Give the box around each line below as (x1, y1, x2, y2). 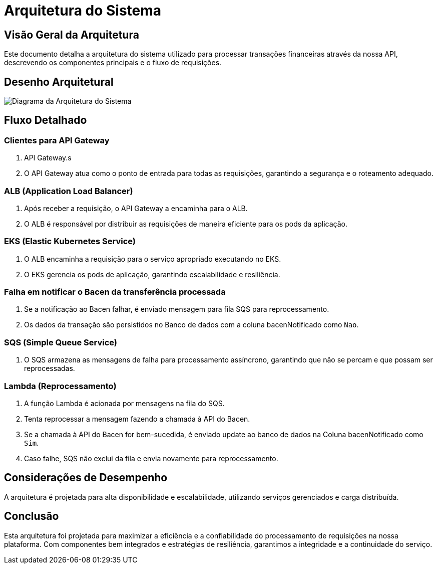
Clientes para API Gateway (4, 135, 110, 145)
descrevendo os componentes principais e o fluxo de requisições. (4, 58, 222, 67)
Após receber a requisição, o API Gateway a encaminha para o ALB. (24, 204, 248, 213)
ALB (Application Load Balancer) (4, 185, 133, 196)
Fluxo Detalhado (4, 114, 87, 127)
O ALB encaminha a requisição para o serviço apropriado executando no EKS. (24, 254, 281, 263)
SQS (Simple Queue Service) (4, 337, 118, 347)
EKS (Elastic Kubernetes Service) (4, 236, 136, 247)
